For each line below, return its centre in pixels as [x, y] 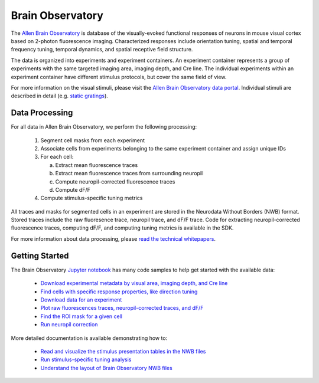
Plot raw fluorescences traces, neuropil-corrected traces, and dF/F [122, 308]
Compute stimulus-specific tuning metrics [92, 198]
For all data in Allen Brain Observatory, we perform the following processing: [104, 127]
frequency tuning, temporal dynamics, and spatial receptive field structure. [102, 50]
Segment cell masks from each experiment [92, 140]
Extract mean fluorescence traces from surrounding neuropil [129, 174]
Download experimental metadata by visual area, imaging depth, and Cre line [134, 283]
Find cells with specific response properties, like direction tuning [119, 292]
